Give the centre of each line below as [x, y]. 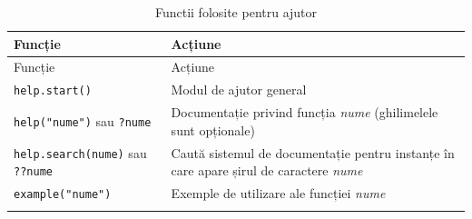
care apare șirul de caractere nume [267, 170]
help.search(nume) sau [80, 152]
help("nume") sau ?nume [83, 120]
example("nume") [63, 195]
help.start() [53, 91]
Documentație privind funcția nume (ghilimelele [305, 112]
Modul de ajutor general [239, 90]
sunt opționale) [213, 129]
